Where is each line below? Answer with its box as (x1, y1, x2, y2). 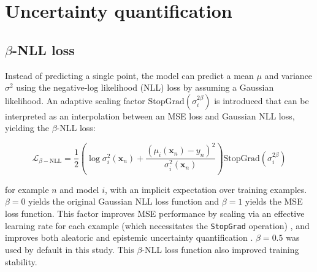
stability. (5, 255, 37, 268)
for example (5, 183, 49, 195)
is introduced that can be (214, 94, 309, 107)
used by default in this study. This (5, 243, 134, 255)
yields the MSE (245, 195, 303, 208)
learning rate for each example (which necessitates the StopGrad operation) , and (5, 219, 310, 232)
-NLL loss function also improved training (142, 243, 299, 255)
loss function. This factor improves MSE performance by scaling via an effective (5, 207, 305, 220)
